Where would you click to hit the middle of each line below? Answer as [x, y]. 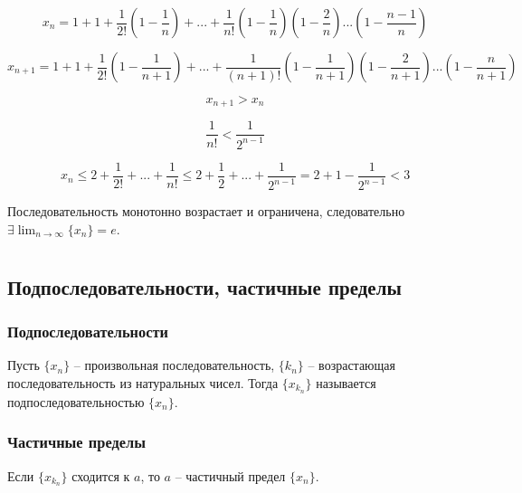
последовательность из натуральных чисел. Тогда [143, 382]
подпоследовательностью [76, 401]
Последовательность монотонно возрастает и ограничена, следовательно [206, 211]
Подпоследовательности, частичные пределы [204, 286]
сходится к [101, 475]
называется [346, 382]
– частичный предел [230, 475]
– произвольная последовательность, [174, 365]
